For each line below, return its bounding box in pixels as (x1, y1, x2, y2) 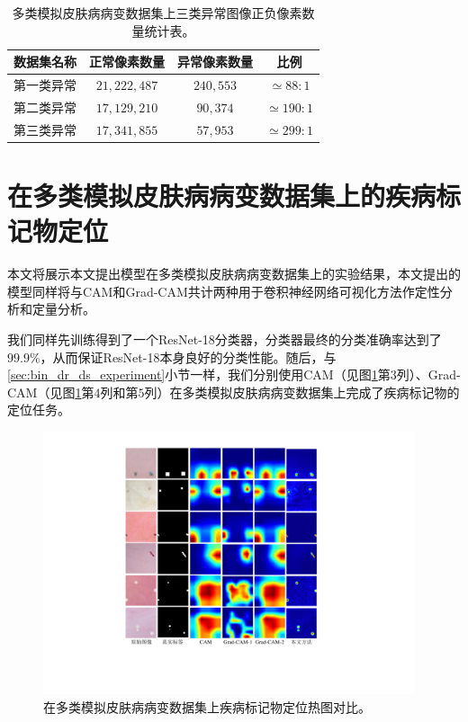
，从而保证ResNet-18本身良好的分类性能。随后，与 (40, 347, 337, 366)
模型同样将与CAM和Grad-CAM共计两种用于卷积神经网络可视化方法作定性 (7, 281, 440, 300)
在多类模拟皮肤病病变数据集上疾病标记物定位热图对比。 (43, 697, 371, 716)
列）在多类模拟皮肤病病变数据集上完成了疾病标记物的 (144, 382, 460, 401)
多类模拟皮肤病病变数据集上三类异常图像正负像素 (12, 4, 302, 22)
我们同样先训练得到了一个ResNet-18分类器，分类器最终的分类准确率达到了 (7, 329, 442, 348)
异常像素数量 (177, 52, 253, 71)
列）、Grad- (396, 365, 461, 384)
